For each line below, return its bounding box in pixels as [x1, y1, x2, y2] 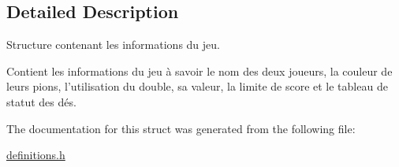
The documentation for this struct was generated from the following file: [6, 120, 356, 136]
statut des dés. [6, 93, 76, 109]
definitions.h [6, 147, 65, 163]
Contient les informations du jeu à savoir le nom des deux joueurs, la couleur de [6, 62, 393, 79]
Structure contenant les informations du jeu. [6, 36, 220, 53]
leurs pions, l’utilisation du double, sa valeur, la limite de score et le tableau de [6, 78, 388, 95]
